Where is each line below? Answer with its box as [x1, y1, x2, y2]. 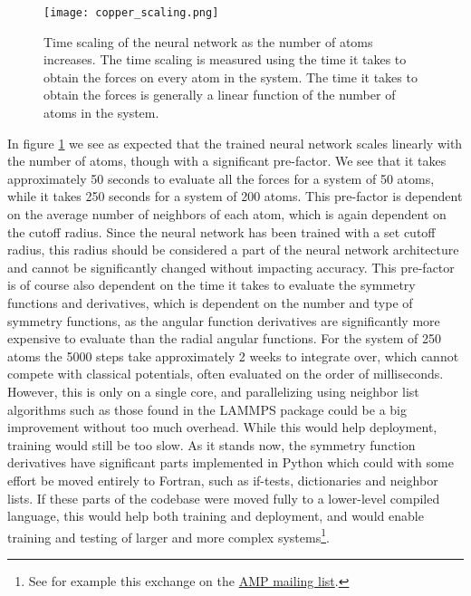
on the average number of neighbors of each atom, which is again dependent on [7, 205, 447, 223]
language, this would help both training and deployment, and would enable [7, 506, 424, 525]
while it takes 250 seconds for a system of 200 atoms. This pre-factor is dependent [7, 187, 463, 206]
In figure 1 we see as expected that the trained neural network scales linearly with [7, 133, 463, 152]
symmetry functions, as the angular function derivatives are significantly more [7, 311, 440, 330]
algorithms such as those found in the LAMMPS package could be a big [7, 399, 407, 418]
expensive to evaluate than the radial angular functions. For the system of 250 [7, 329, 441, 348]
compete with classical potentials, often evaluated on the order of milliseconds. [7, 364, 444, 383]
